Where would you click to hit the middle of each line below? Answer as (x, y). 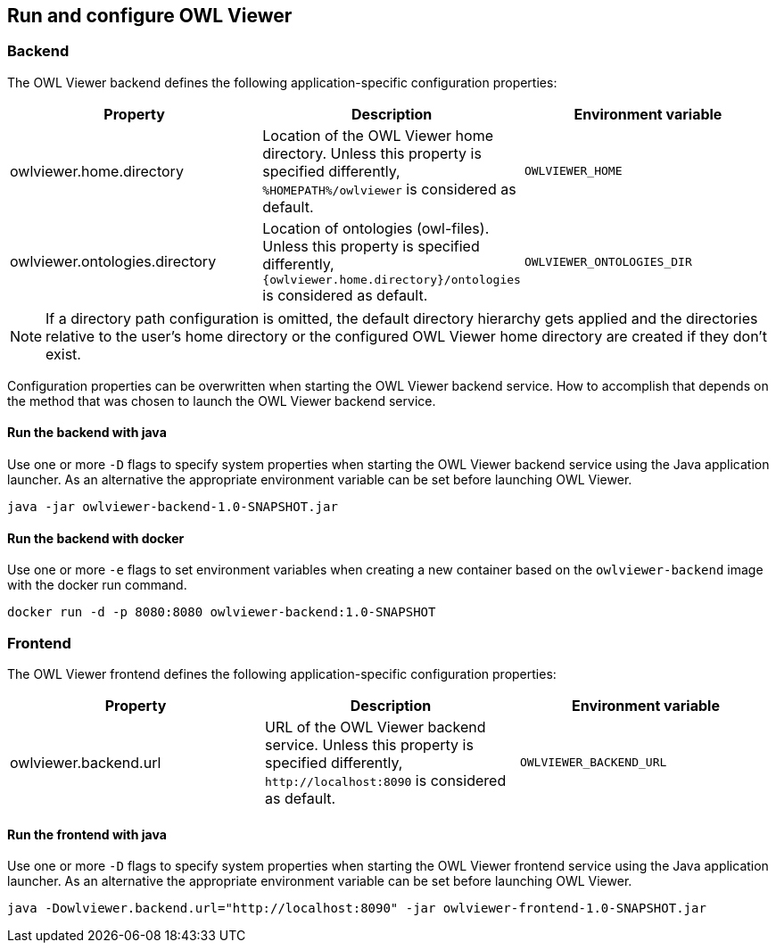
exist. (63, 354)
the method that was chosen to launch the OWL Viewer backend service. (222, 401)
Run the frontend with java (87, 834)
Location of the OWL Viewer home (378, 135)
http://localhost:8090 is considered (385, 780)
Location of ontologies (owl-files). (376, 228)
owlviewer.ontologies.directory (113, 262)
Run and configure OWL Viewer (150, 16)
